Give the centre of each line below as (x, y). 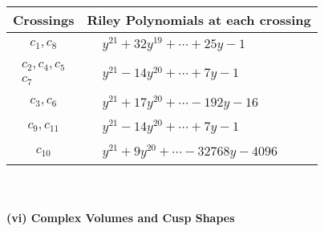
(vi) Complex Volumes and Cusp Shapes (121, 217)
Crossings (44, 20)
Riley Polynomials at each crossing (199, 20)
